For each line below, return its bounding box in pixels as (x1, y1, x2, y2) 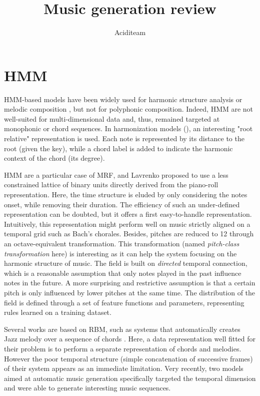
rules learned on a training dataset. (4, 307, 111, 317)
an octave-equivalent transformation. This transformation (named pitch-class (4, 238, 239, 248)
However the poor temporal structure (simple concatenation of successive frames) (4, 353, 253, 363)
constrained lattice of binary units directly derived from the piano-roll (4, 179, 218, 190)
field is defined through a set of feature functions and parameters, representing (4, 297, 244, 307)
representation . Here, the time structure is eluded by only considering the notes (4, 189, 247, 199)
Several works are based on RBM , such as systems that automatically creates (4, 323, 240, 334)
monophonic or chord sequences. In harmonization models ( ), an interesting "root (4, 123, 253, 134)
